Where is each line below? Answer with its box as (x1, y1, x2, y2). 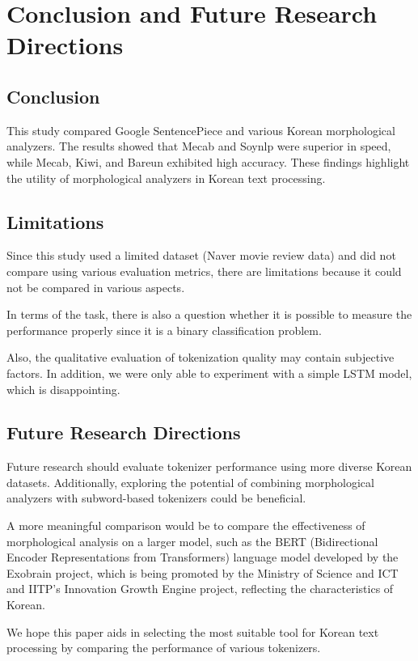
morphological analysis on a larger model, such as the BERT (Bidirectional (6, 532, 378, 549)
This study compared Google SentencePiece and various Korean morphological (6, 121, 395, 138)
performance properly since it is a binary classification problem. (6, 321, 322, 338)
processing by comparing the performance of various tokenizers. (6, 639, 321, 656)
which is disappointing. (6, 380, 120, 397)
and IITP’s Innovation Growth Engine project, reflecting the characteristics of (6, 580, 394, 597)
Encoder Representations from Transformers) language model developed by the (6, 549, 399, 566)
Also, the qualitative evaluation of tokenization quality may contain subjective (6, 349, 395, 366)
